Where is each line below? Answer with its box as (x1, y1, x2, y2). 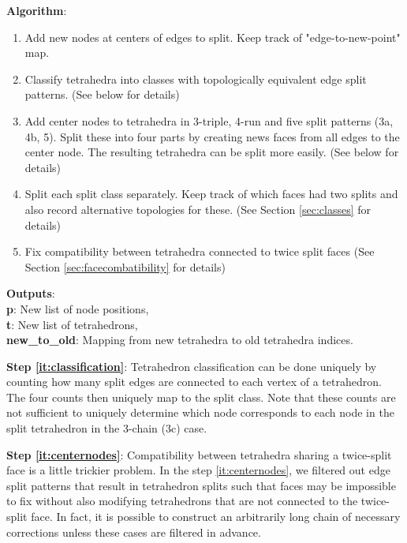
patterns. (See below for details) (24, 86, 180, 103)
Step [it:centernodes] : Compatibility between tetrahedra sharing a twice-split (6, 446, 392, 462)
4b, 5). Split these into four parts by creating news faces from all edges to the (24, 128, 400, 144)
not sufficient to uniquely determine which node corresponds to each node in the (6, 404, 394, 421)
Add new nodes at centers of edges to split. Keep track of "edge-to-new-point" (24, 28, 401, 45)
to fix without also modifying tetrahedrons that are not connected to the (6, 492, 358, 509)
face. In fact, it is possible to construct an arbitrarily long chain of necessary (31, 508, 401, 525)
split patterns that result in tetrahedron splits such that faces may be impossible (6, 477, 396, 493)
